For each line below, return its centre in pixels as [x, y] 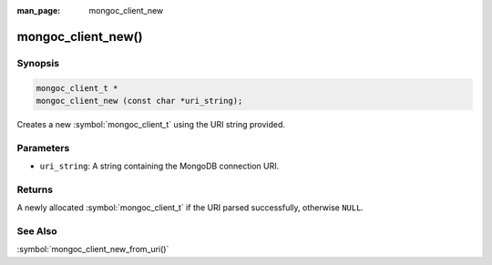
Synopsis [38, 63]
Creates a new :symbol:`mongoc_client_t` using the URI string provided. [151, 124]
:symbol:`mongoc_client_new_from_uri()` [93, 250]
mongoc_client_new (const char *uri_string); [139, 101]
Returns [35, 189]
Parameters [43, 148]
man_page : [39, 10]
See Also [37, 230]
